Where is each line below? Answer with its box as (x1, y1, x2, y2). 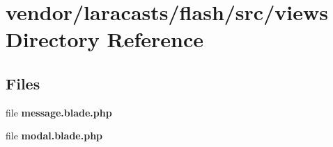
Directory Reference (6, 25, 204, 53)
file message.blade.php (6, 105, 112, 119)
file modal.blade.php (6, 128, 103, 143)
